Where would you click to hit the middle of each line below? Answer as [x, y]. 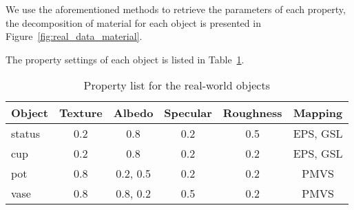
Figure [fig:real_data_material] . [74, 36]
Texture [81, 113]
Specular [188, 113]
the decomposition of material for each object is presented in [133, 22]
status [25, 134]
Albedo [133, 113]
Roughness [252, 113]
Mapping [318, 113]
